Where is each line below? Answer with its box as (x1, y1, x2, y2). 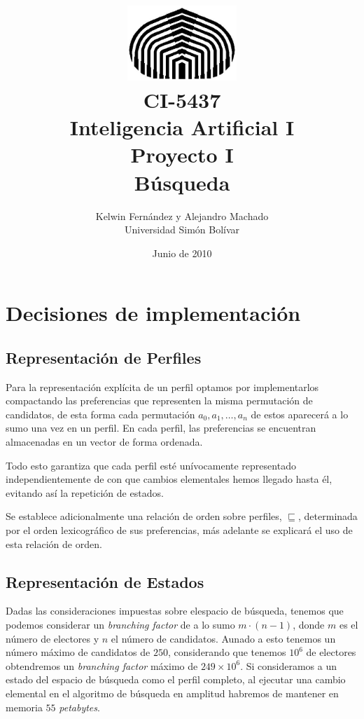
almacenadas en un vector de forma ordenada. (6, 434, 203, 449)
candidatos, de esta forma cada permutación (6, 406, 195, 421)
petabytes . (59, 699, 100, 714)
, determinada (298, 509, 358, 523)
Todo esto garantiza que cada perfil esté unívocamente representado (6, 458, 296, 472)
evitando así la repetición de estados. (6, 485, 164, 500)
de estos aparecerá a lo (251, 406, 349, 421)
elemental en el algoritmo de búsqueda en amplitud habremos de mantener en (6, 686, 339, 700)
